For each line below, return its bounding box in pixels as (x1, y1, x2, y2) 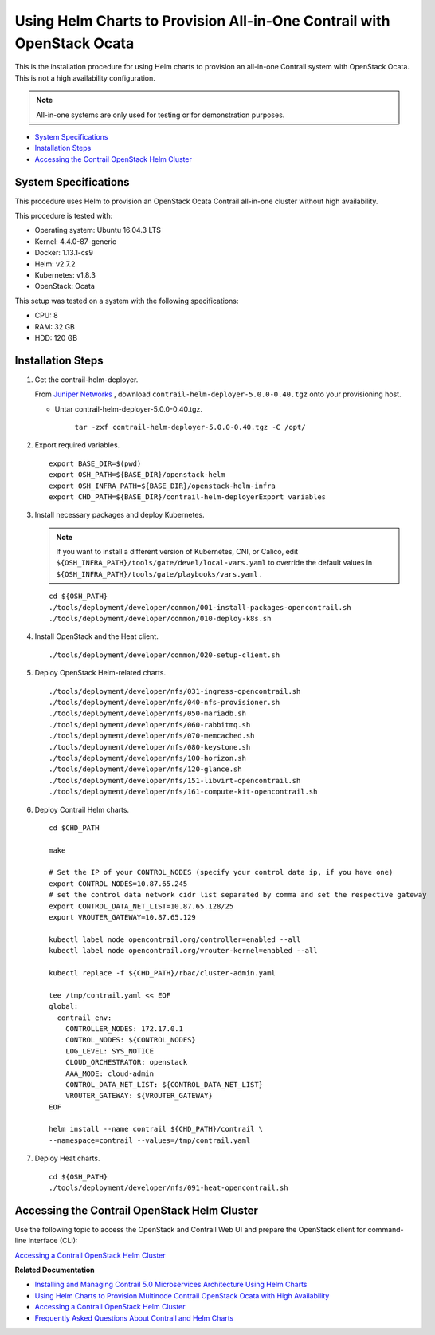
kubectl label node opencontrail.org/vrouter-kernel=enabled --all (49, 946, 318, 955)
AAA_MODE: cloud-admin (65, 1069, 155, 1078)
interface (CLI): (28, 1236, 78, 1246)
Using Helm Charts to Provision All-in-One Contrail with (14, 12, 390, 30)
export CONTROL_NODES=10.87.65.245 (49, 879, 188, 888)
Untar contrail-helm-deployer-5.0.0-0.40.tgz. (54, 404, 203, 414)
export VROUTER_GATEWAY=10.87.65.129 (49, 913, 197, 922)
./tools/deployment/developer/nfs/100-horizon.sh (49, 754, 247, 762)
